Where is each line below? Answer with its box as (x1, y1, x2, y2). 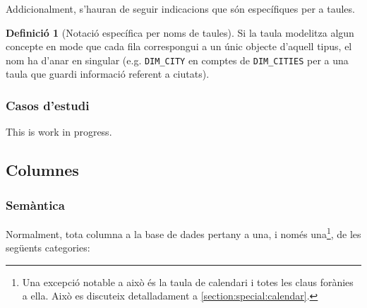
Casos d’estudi (6, 96, 90, 114)
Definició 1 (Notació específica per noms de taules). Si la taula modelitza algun (6, 25, 354, 40)
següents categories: (6, 240, 90, 255)
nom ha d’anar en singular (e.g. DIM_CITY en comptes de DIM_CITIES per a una (6, 52, 349, 67)
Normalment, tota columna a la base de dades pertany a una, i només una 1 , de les (6, 224, 361, 241)
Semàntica (6, 196, 65, 213)
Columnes (6, 159, 79, 181)
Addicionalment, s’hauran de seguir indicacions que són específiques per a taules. (6, 1, 355, 16)
